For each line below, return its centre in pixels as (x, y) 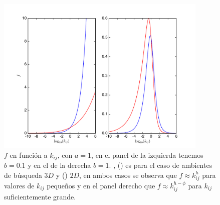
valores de (19, 185)
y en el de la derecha (59, 165)
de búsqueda (23, 175)
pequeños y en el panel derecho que (101, 185)
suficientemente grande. (40, 196)
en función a (29, 155)
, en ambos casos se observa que (128, 175)
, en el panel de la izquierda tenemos (147, 155)
